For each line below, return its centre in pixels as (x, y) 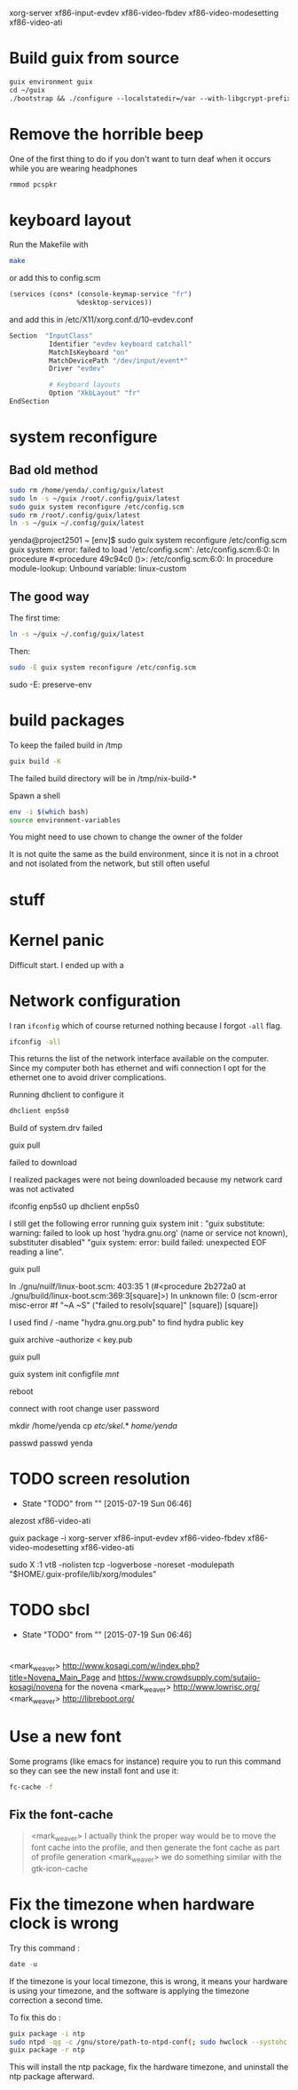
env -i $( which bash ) (49, 812)
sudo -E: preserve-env (51, 685)
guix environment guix (51, 82)
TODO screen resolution (100, 1479)
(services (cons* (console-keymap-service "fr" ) (101, 294)
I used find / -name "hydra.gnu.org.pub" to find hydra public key (126, 1323)
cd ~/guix (27, 90)
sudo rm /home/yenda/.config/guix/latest (87, 490)
